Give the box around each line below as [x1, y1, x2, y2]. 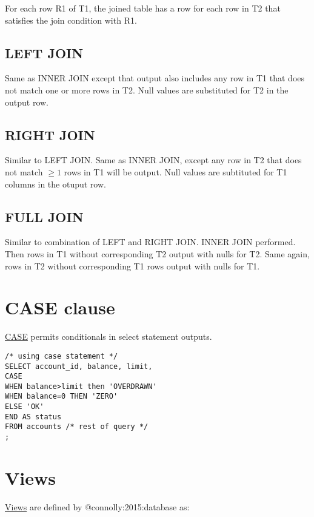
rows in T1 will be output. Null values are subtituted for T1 [64, 165, 287, 178]
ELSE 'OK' [5, 402, 44, 411]
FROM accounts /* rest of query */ [5, 422, 149, 431]
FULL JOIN [5, 207, 84, 226]
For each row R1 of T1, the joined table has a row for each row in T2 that [5, 2, 281, 14]
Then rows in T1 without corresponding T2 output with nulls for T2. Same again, [5, 247, 310, 260]
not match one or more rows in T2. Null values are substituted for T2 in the [5, 83, 289, 96]
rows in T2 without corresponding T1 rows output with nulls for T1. [5, 259, 260, 272]
